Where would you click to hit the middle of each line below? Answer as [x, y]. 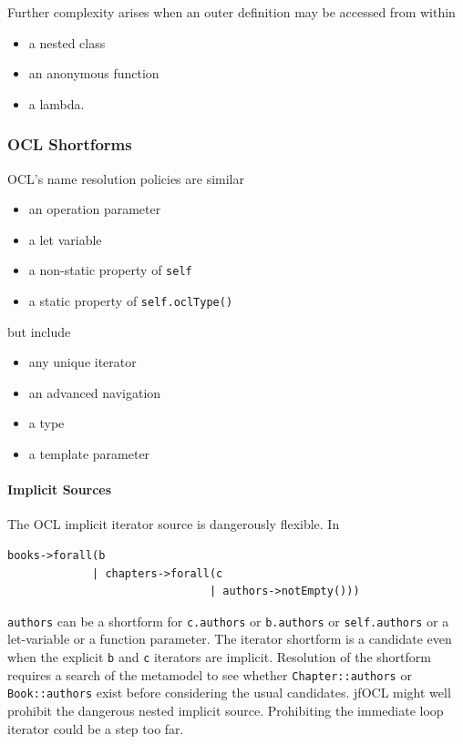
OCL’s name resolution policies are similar [126, 178]
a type [46, 423]
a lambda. [57, 103]
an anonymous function [94, 73]
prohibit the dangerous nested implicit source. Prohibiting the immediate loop [226, 711]
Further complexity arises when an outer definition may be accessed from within [231, 12]
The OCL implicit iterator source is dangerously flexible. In [174, 524]
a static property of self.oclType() [131, 301]
